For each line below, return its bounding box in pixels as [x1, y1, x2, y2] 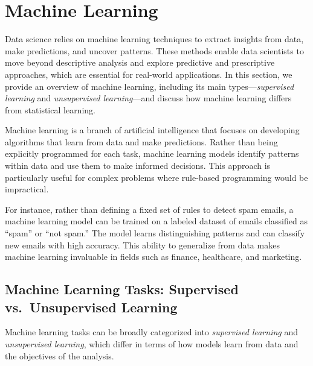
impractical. [5, 183, 49, 195]
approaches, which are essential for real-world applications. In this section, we [5, 68, 292, 80]
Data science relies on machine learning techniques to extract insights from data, [5, 33, 304, 45]
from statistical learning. [5, 103, 95, 116]
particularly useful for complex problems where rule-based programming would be [5, 171, 308, 183]
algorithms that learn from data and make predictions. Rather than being [5, 135, 278, 148]
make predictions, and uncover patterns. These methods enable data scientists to [5, 44, 304, 57]
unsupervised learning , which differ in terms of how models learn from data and [5, 338, 298, 350]
